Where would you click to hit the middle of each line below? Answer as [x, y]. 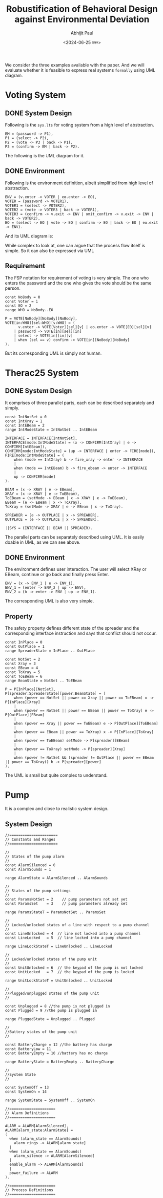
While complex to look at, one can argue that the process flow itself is [75, 245]
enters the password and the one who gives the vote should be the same [78, 283]
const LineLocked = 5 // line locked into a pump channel [69, 938]
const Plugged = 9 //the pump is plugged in [51, 1010]
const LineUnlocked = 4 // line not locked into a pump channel [73, 933]
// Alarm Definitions [27, 1113]
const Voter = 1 [21, 301]
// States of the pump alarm [35, 856]
